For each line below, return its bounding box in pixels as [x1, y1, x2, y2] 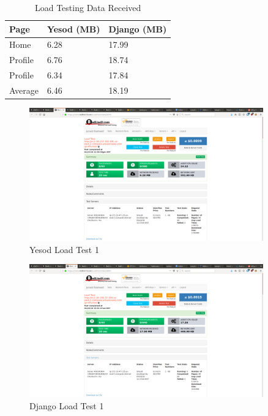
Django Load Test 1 [29, 399, 104, 412]
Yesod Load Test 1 [29, 243, 99, 255]
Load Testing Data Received [34, 1, 141, 13]
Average [9, 83, 39, 96]
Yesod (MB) [47, 22, 100, 35]
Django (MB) [108, 22, 167, 35]
